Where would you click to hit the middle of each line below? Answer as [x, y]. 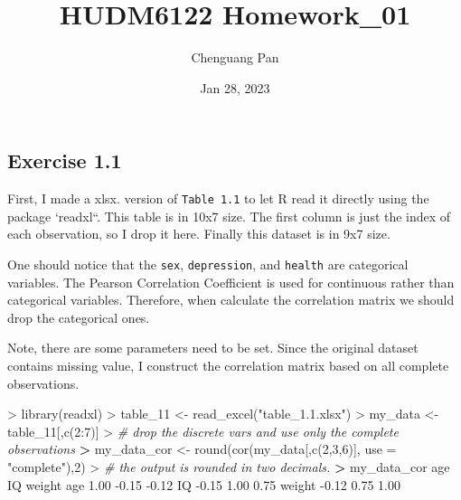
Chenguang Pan [235, 57]
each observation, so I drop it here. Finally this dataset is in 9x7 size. [199, 234]
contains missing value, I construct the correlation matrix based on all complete [228, 365]
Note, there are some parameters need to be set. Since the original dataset [213, 348]
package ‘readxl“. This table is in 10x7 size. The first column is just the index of [229, 216]
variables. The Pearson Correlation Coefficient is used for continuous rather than [231, 282]
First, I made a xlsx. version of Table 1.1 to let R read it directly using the [218, 198]
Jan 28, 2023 [235, 87]
